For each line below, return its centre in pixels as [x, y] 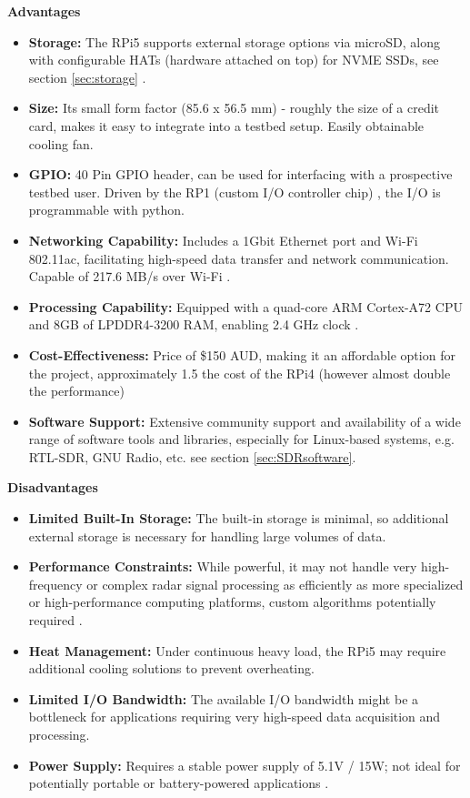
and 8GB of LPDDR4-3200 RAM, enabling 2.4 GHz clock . [194, 324]
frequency [55, 584]
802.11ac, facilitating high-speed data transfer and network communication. [239, 258]
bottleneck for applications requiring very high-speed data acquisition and [235, 717]
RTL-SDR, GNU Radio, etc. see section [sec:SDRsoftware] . [192, 456]
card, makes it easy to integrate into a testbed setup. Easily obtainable [226, 125]
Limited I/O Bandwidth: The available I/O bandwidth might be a [224, 698]
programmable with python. [107, 210]
